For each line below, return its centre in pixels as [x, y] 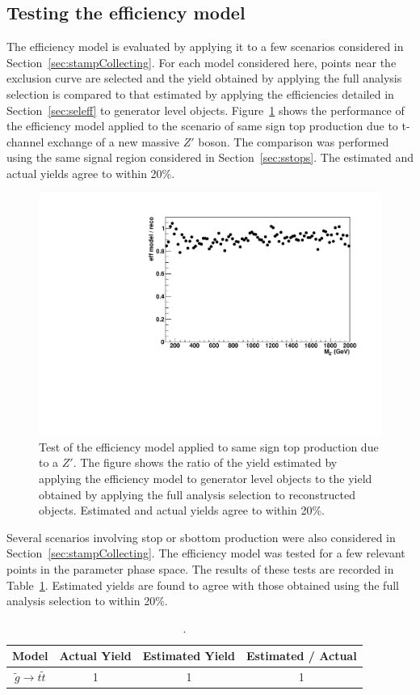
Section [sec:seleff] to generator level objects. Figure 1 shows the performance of [206, 110]
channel [25, 141]
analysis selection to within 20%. [87, 601]
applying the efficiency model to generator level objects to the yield [206, 478]
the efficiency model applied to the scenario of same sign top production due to [202, 126]
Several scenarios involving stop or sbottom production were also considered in [201, 537]
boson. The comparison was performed [294, 141]
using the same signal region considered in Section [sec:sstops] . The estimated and [210, 157]
